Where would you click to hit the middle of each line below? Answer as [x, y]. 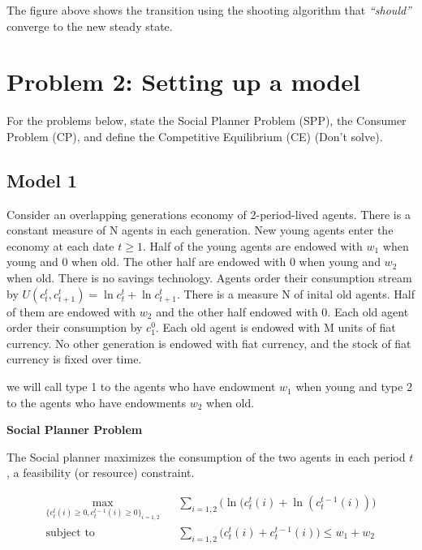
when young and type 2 [354, 387]
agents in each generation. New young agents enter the [258, 230]
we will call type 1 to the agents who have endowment [141, 387]
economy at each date [60, 245]
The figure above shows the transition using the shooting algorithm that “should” [209, 10]
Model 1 [42, 180]
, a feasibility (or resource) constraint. [101, 473]
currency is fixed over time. [74, 359]
